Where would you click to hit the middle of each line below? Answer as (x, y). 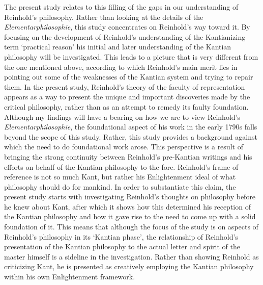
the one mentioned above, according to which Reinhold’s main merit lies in (121, 67)
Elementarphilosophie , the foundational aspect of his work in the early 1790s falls (131, 127)
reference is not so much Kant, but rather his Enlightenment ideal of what (120, 177)
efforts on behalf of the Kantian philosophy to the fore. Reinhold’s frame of (121, 166)
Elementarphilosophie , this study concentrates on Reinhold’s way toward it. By (127, 27)
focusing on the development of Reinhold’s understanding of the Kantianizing (125, 36)
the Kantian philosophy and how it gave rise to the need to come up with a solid (130, 216)
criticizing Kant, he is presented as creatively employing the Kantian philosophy (129, 266)
